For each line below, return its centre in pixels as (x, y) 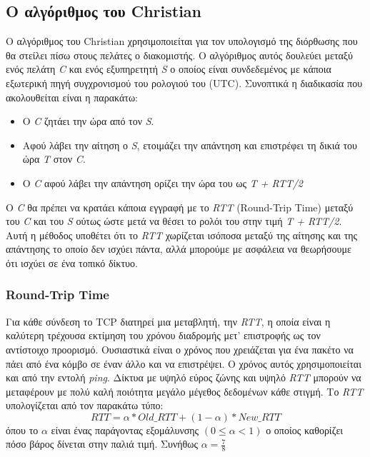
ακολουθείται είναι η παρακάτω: (72, 97)
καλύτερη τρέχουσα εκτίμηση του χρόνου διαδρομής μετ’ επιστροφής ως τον (163, 335)
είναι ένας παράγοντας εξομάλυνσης (125, 430)
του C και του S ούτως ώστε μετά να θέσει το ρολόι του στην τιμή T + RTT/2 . (174, 221)
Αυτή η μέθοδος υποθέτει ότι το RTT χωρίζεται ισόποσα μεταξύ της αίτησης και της (182, 235)
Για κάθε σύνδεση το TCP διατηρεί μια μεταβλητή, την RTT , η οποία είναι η (168, 321)
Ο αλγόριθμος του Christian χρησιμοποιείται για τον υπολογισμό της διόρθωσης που (182, 41)
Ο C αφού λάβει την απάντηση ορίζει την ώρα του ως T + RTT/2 (163, 182)
